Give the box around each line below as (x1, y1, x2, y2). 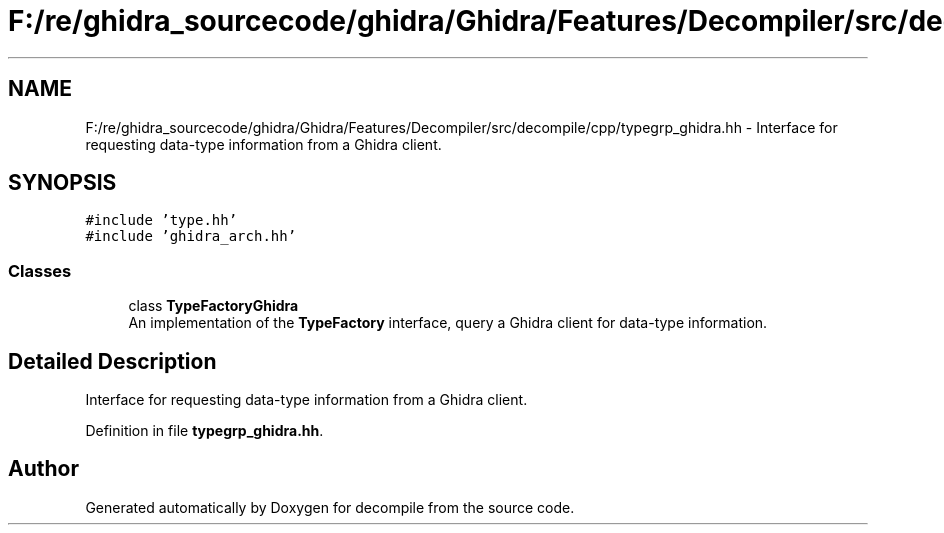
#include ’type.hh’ (85, 212, 238, 229)
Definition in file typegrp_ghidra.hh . (85, 422, 324, 440)
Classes (8, 260, 72, 281)
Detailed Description (8, 348, 217, 374)
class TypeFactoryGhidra (128, 297, 299, 315)
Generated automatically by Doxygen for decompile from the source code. (85, 498, 575, 516)
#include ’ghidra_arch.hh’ (85, 228, 297, 245)
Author (8, 456, 79, 482)
